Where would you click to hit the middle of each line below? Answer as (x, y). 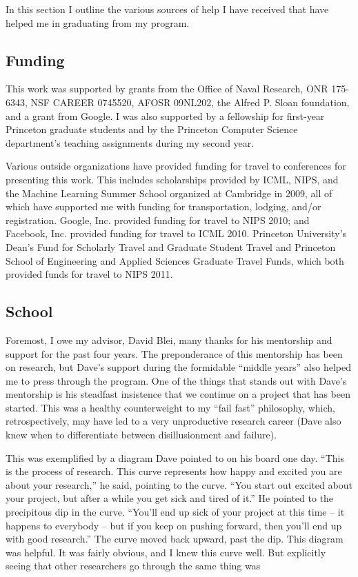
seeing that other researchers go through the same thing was (133, 566)
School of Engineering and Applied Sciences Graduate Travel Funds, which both (175, 260)
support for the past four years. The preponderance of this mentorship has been (174, 353)
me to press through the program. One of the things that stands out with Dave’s (176, 380)
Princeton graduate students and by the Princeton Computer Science (152, 129)
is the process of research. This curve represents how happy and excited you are (174, 471)
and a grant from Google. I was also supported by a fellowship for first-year (165, 115)
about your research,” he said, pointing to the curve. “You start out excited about (179, 484)
